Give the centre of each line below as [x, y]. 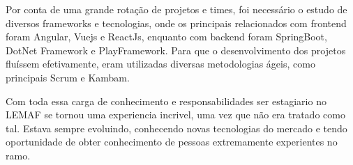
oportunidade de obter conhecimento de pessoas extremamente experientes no [172, 142]
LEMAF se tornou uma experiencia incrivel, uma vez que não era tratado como [175, 115]
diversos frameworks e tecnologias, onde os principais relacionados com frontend [176, 23]
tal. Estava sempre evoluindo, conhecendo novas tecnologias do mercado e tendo [176, 128]
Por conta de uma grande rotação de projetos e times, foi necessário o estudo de [176, 9]
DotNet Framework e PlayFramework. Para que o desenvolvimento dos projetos [176, 50]
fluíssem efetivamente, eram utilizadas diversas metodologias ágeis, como [160, 64]
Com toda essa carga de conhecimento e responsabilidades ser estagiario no [166, 101]
